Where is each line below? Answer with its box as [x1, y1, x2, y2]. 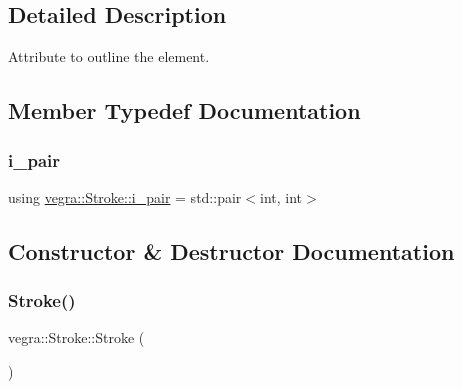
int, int [259, 186, 302, 207]
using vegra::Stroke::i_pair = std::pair [8, 186, 242, 207]
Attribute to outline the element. [8, 46, 210, 67]
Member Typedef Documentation [8, 95, 361, 126]
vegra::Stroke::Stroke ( [8, 327, 145, 348]
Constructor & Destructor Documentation [8, 235, 455, 266]
